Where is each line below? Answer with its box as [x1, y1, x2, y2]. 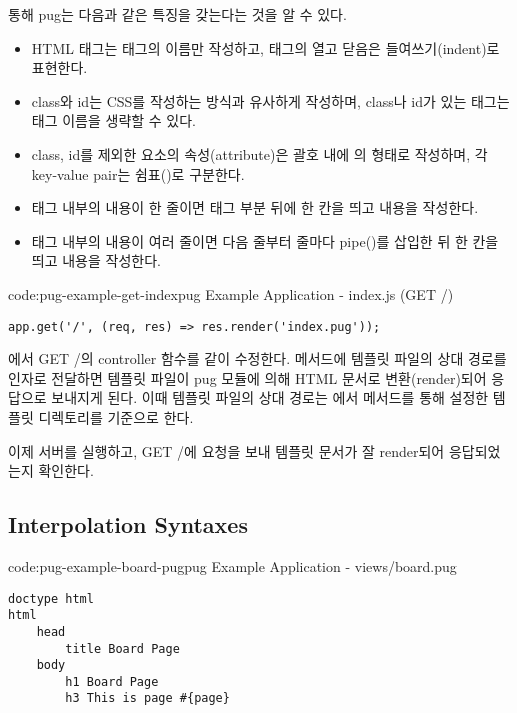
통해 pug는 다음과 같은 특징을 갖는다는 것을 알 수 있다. [8, 4, 347, 24]
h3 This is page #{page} [65, 691, 230, 706]
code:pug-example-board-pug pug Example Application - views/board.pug [8, 555, 457, 576]
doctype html [8, 591, 94, 606]
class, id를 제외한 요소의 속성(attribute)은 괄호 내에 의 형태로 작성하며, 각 [31, 143, 488, 164]
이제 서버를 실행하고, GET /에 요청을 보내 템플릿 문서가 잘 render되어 [8, 440, 445, 461]
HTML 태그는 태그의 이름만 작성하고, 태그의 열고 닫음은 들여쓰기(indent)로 [31, 37, 500, 58]
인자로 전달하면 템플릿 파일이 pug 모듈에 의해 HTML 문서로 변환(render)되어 [8, 367, 487, 388]
